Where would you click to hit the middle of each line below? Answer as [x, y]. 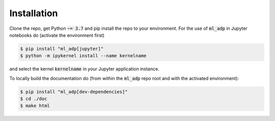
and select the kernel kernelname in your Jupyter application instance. [85, 69]
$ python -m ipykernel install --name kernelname [83, 56]
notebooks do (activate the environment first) [57, 35]
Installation [34, 13]
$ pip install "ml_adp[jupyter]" [62, 49]
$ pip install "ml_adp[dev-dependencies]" [74, 92]
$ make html [35, 106]
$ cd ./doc [34, 99]
